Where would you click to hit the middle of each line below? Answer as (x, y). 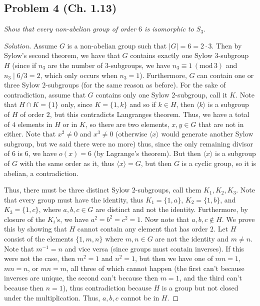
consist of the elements (39, 239)
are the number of (75, 65)
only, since (76, 104)
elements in (35, 124)
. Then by (227, 45)
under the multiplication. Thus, (52, 297)
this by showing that (35, 229)
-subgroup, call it (201, 94)
